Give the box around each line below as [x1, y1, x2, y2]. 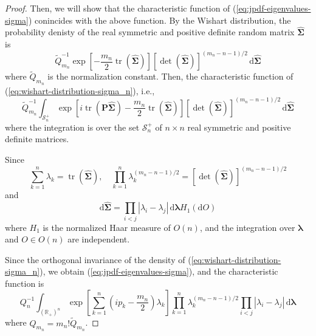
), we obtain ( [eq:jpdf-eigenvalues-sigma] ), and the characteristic [39, 265, 278, 278]
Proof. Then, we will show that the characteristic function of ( [5, 2, 236, 14]
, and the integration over [199, 221, 295, 233]
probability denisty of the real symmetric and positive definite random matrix [5, 26, 295, 38]
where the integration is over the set [5, 120, 140, 133]
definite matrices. [5, 132, 69, 145]
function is [5, 276, 44, 289]
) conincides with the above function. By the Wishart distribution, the [28, 13, 291, 26]
